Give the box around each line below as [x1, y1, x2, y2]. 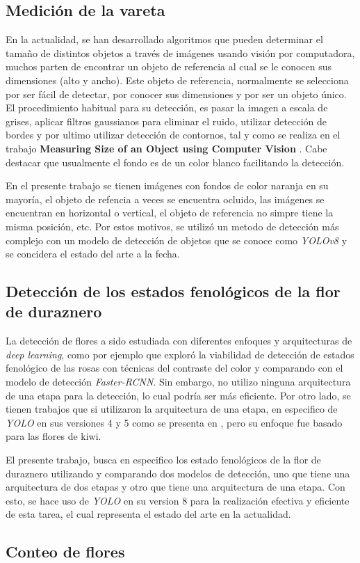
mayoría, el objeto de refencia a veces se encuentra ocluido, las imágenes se [6, 191, 325, 206]
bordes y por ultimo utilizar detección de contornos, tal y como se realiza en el [6, 127, 341, 142]
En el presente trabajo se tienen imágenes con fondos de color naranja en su [6, 178, 329, 193]
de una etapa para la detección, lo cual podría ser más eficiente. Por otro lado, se [6, 388, 351, 402]
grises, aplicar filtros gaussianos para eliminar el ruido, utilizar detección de [6, 113, 327, 128]
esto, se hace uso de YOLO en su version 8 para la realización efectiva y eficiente [6, 493, 350, 507]
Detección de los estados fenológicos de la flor [6, 280, 341, 302]
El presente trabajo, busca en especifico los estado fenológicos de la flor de [6, 452, 321, 467]
